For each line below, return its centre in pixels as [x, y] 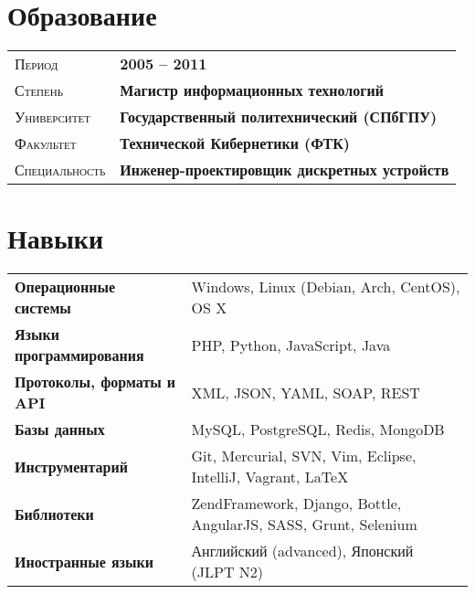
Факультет [46, 143]
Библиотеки [54, 514]
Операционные [65, 287]
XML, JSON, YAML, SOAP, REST [306, 392]
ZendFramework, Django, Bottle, [296, 504]
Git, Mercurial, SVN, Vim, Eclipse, [304, 456]
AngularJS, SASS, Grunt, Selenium [304, 525]
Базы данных [60, 430]
